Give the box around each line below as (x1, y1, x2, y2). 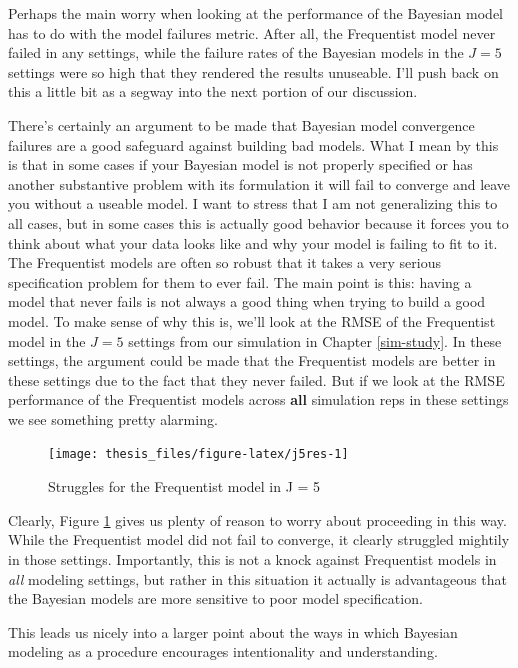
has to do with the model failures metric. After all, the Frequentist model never (8, 22, 496, 43)
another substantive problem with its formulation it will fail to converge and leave (8, 173, 511, 194)
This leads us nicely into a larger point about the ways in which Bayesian (8, 621, 458, 642)
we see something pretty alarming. (8, 408, 218, 429)
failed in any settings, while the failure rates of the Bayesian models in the (8, 42, 464, 63)
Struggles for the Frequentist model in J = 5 (48, 476, 321, 497)
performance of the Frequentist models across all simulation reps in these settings (8, 389, 509, 410)
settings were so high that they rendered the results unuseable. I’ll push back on (8, 61, 499, 82)
